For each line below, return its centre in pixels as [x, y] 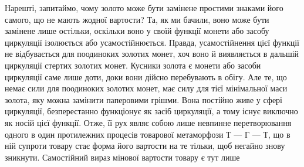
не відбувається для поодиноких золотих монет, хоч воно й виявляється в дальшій [152, 54]
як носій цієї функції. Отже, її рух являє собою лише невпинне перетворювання [148, 122]
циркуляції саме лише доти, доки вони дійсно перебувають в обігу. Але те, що [146, 76]
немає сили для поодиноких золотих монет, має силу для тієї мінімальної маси [146, 88]
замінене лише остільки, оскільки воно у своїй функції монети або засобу [137, 31]
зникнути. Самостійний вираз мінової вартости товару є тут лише [122, 157]
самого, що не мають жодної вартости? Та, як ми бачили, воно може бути [137, 19]
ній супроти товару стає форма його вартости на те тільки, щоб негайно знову [145, 146]
